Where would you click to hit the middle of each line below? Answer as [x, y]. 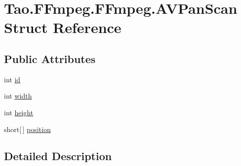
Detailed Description [58, 155]
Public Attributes [50, 58]
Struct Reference [63, 27]
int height [19, 112]
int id [12, 79]
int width [18, 96]
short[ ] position [27, 129]
